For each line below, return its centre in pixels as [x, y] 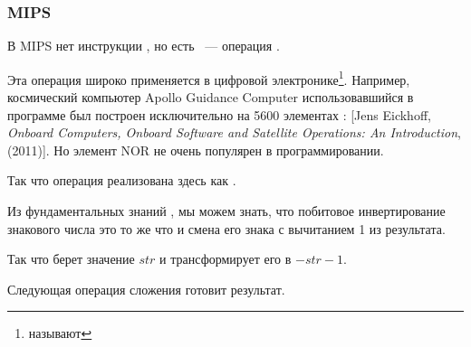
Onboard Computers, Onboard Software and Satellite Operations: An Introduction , [234, 132]
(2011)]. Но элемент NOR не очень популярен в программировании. [196, 150]
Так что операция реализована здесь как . [122, 180]
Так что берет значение [71, 259]
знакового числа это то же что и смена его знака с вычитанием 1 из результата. [226, 228]
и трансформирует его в [226, 259]
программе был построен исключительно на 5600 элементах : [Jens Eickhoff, [219, 114]
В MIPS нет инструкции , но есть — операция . [144, 46]
